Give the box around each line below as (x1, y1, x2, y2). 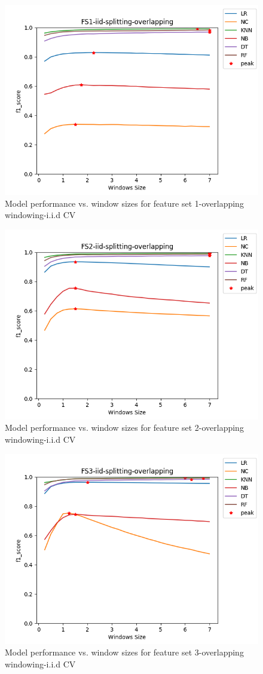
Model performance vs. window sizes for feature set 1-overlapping (5, 197, 244, 209)
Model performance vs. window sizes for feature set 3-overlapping (5, 646, 244, 658)
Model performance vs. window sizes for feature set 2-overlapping (5, 421, 244, 434)
